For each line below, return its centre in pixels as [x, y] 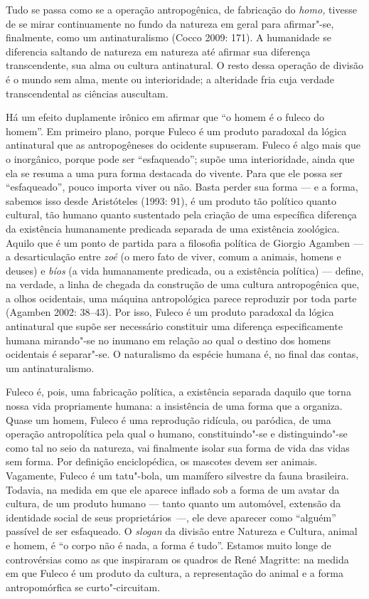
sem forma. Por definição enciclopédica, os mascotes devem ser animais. [162, 461]
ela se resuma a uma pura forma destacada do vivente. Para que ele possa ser [174, 173]
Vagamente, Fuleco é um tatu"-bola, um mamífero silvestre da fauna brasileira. [177, 475]
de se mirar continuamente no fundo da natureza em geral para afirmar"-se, [170, 23]
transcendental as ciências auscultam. [87, 93]
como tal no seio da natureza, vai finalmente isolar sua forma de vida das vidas [178, 447]
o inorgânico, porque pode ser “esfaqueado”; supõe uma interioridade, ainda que [180, 158]
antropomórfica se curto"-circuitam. [83, 587]
